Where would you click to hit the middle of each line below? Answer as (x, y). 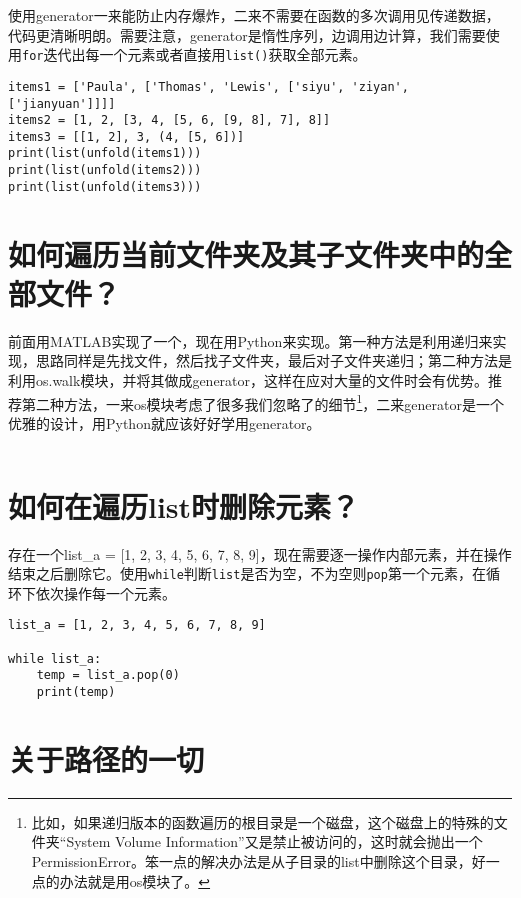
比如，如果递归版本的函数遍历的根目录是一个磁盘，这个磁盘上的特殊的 (262, 821)
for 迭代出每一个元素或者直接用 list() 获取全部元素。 (194, 54)
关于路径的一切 (106, 758)
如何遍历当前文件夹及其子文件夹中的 (246, 253)
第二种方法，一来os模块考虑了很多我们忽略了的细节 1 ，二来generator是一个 (262, 402)
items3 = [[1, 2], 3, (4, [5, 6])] (126, 136)
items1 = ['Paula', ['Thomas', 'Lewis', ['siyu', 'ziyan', (208, 86)
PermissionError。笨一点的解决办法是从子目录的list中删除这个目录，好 (258, 860)
